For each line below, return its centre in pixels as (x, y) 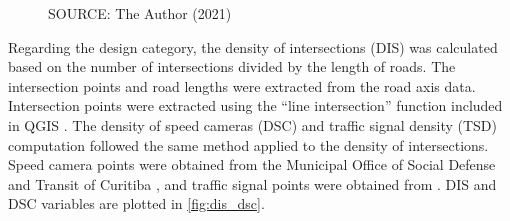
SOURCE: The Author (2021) (140, 13)
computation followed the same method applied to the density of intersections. (248, 144)
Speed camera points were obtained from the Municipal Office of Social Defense (252, 164)
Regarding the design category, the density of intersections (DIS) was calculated (253, 46)
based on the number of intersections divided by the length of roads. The (232, 66)
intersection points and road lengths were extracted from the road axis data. (242, 85)
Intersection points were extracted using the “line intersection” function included (255, 105)
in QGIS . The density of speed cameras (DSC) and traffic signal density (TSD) (253, 124)
